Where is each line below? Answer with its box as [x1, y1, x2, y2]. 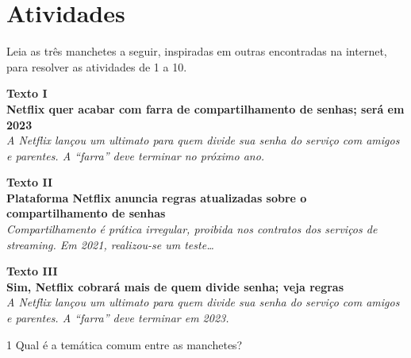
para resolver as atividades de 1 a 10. [6, 58, 187, 75]
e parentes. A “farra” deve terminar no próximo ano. [6, 147, 265, 164]
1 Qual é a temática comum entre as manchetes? [6, 336, 243, 352]
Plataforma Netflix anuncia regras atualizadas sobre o [6, 189, 307, 206]
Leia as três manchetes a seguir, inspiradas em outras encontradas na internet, [6, 43, 387, 60]
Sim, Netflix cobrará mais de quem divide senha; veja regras [6, 278, 344, 294]
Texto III [6, 263, 58, 279]
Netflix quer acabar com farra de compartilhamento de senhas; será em [6, 100, 405, 117]
